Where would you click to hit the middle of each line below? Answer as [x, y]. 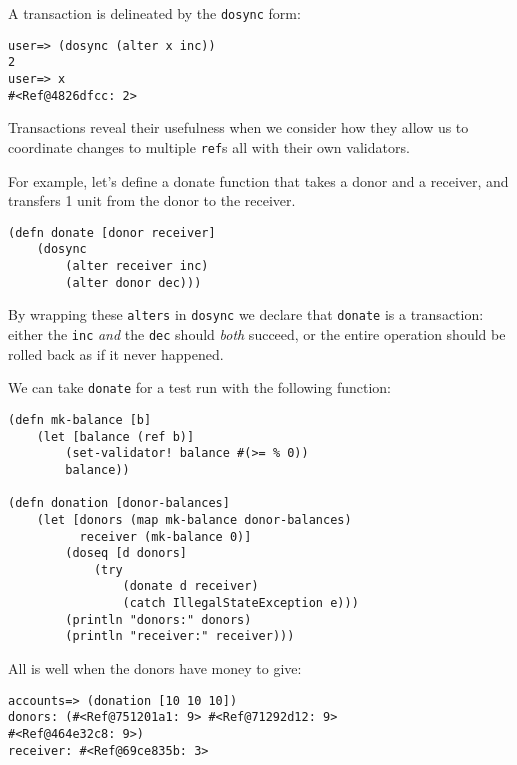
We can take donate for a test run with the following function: [200, 387]
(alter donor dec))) [133, 282]
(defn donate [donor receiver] [112, 232]
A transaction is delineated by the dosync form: [154, 13]
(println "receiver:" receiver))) [180, 636]
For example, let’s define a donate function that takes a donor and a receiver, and [258, 180]
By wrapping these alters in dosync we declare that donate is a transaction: [246, 314]
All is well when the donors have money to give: [155, 668]
